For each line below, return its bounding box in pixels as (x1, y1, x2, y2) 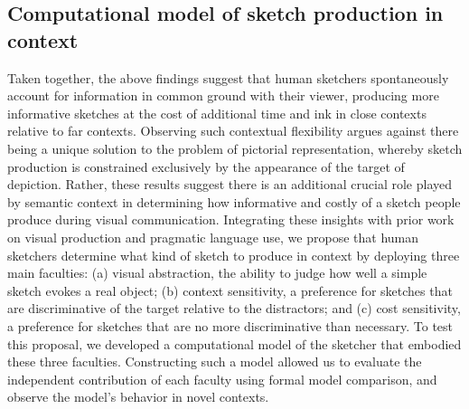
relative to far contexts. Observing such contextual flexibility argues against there (7, 121, 459, 140)
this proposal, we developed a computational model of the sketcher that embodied (7, 334, 462, 353)
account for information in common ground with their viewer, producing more (7, 86, 439, 105)
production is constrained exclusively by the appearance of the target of (7, 157, 405, 176)
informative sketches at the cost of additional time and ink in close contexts (7, 103, 427, 122)
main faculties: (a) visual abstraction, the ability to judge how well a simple (7, 263, 427, 282)
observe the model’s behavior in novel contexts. (7, 387, 269, 406)
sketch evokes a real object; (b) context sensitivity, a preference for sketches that (7, 281, 453, 300)
